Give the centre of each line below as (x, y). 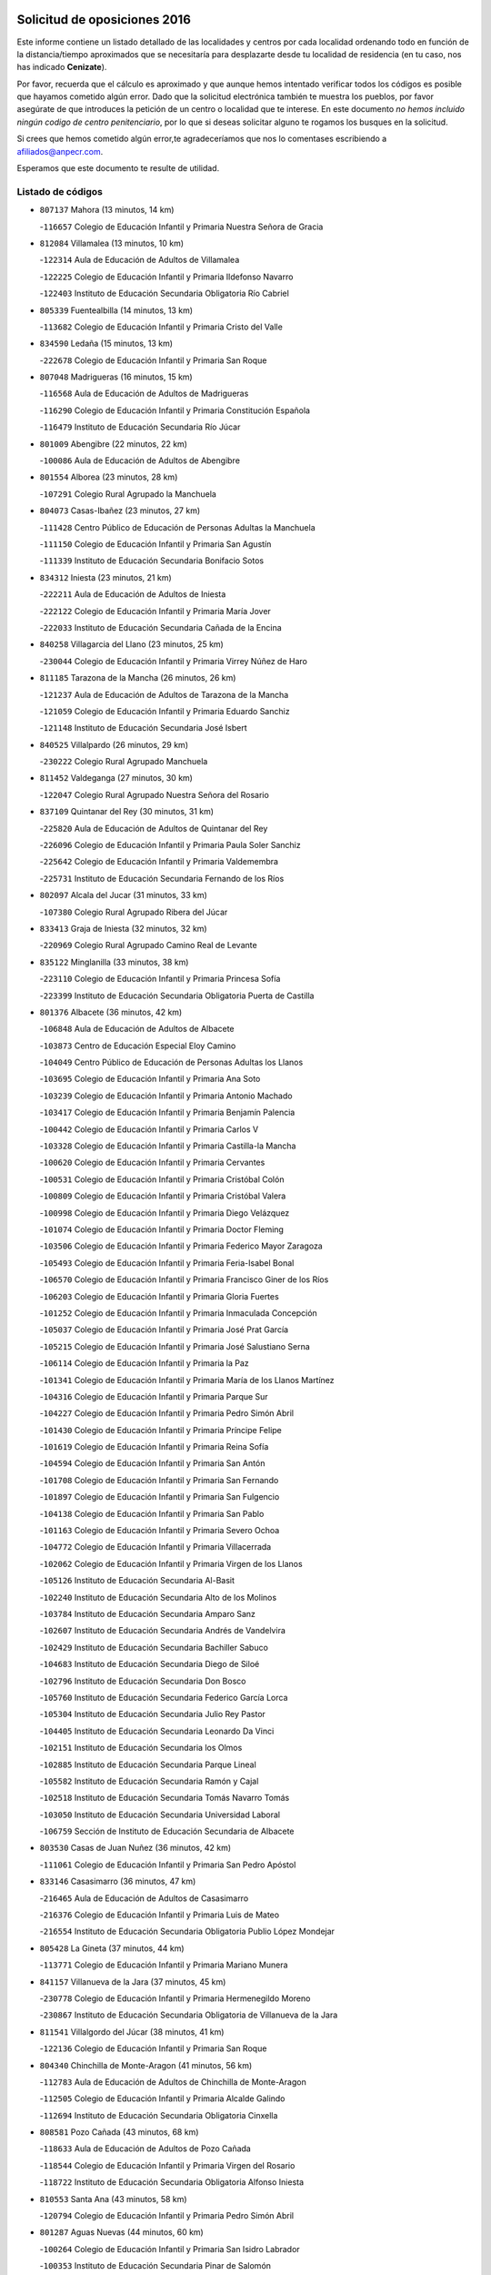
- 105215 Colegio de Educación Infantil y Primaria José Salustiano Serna (175, 1346)
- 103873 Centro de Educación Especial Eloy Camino (138, 1046)
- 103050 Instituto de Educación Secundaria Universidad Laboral (160, 1815)
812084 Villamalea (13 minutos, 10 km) (112, 243)
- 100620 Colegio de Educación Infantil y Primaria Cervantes (152, 1163)
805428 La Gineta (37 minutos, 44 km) (112, 1948)
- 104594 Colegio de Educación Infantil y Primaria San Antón (152, 1463)
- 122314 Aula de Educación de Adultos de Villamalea (140, 260)
